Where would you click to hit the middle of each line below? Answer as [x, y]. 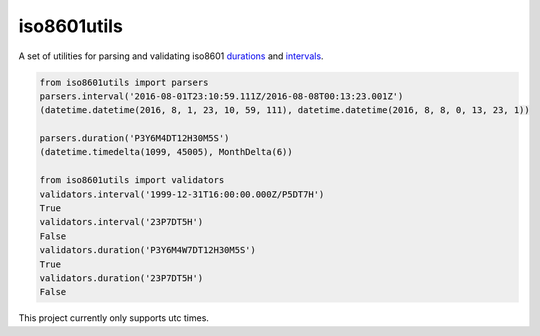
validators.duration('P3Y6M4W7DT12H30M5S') [148, 250]
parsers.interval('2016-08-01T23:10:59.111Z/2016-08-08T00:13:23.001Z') [221, 96]
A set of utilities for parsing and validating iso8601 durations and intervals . [171, 56]
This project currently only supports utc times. [114, 318]
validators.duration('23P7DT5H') [121, 278]
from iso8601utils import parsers [124, 82]
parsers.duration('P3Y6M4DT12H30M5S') [134, 138]
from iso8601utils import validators [132, 180]
